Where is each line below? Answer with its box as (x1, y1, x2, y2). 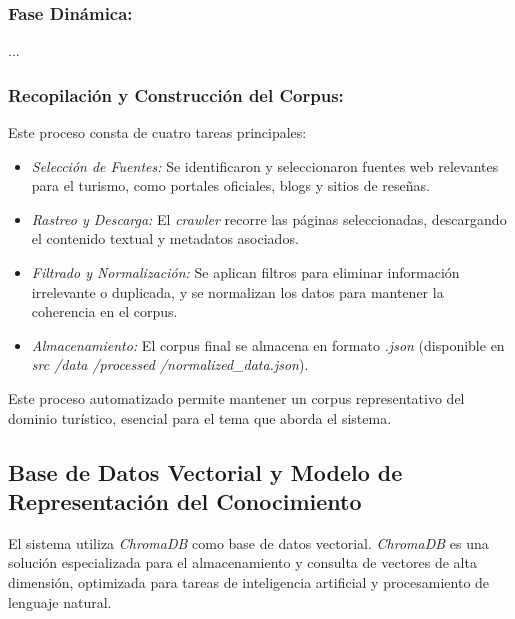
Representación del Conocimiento (8, 485, 362, 516)
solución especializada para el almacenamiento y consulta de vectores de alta (8, 552, 477, 573)
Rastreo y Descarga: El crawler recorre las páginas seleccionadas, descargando (31, 208, 507, 229)
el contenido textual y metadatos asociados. (31, 228, 299, 249)
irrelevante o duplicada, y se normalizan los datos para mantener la (31, 281, 444, 302)
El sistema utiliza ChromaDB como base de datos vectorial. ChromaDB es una (8, 532, 489, 553)
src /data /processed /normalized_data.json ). (31, 354, 309, 375)
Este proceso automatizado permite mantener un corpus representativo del (8, 387, 465, 408)
